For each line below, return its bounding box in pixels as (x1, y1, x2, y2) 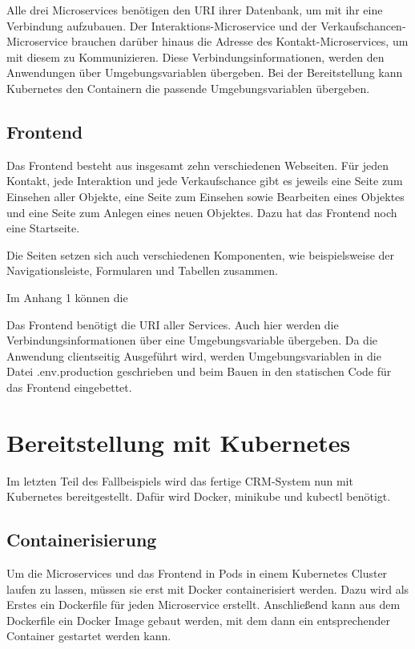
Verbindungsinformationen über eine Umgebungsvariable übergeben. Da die (6, 332, 378, 349)
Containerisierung (6, 527, 157, 552)
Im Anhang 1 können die (6, 288, 128, 305)
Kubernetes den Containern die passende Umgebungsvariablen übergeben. (6, 79, 370, 96)
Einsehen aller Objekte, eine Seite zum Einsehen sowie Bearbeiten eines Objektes (6, 187, 405, 204)
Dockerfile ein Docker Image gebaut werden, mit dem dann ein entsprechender (6, 611, 390, 628)
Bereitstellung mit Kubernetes (6, 425, 351, 458)
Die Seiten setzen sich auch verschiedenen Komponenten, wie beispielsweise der (6, 246, 395, 263)
